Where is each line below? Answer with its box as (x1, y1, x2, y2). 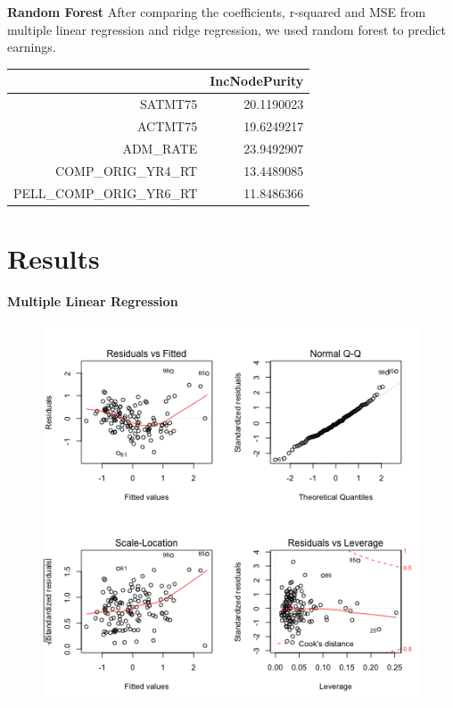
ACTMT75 (136, 116, 198, 135)
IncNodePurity (210, 71, 304, 90)
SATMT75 (140, 95, 198, 113)
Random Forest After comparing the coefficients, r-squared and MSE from (7, 3, 426, 21)
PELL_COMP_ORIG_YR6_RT (13, 183, 198, 202)
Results (7, 239, 100, 276)
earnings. (7, 37, 56, 56)
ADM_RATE (122, 138, 198, 157)
